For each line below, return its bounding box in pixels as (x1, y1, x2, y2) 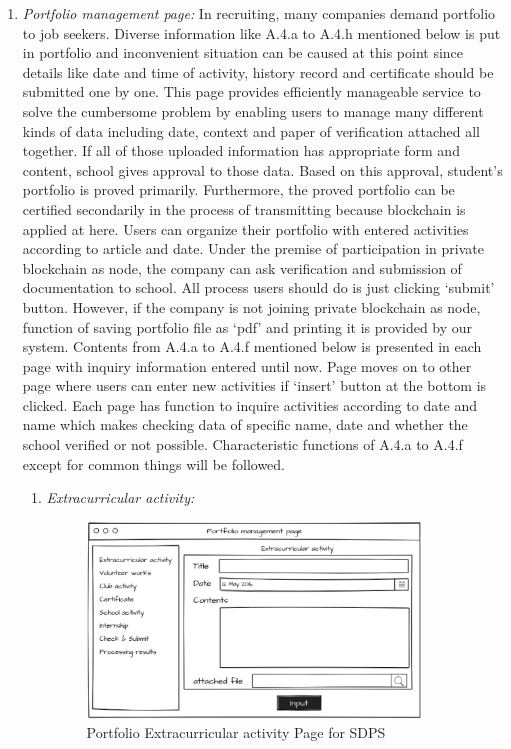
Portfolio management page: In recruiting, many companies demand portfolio (22, 3, 496, 23)
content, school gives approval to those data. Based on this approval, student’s (22, 159, 503, 180)
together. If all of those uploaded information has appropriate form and (22, 140, 460, 161)
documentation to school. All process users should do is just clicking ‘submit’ (22, 277, 495, 298)
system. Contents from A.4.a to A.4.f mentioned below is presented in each (22, 336, 482, 357)
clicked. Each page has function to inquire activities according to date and (22, 394, 478, 415)
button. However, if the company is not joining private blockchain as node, (22, 296, 481, 317)
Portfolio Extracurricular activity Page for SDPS (86, 722, 386, 743)
